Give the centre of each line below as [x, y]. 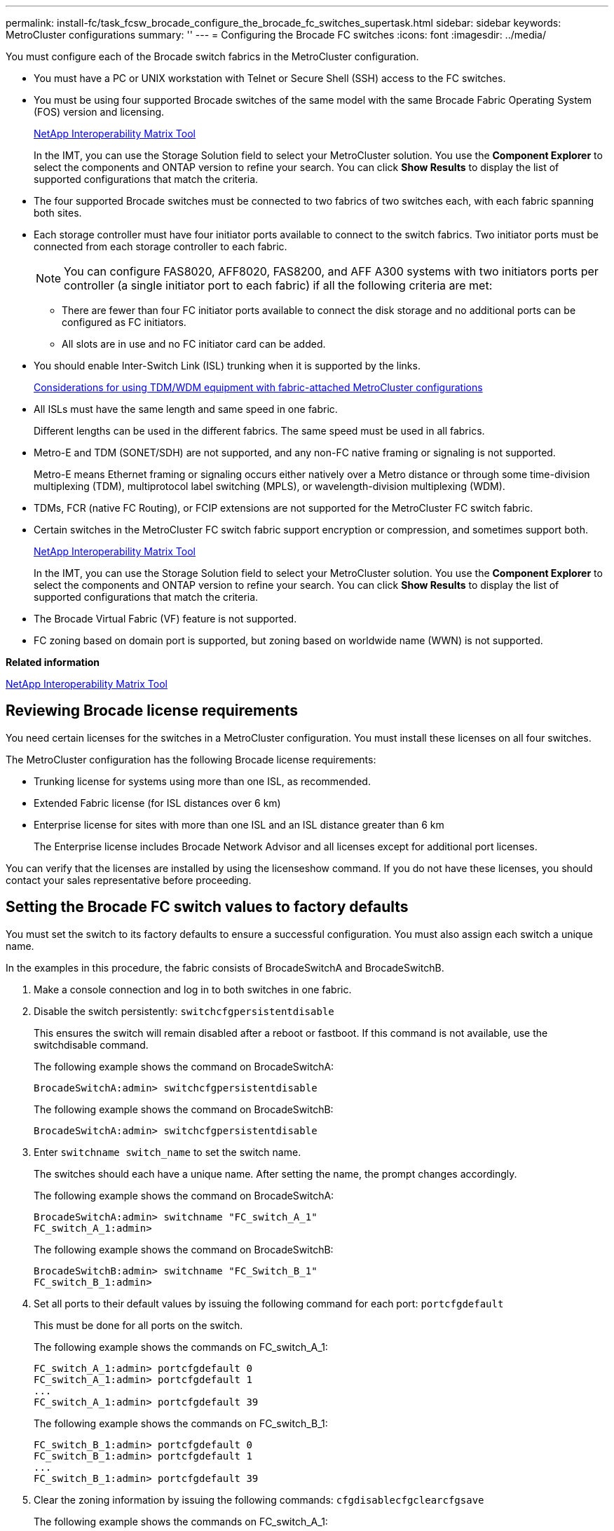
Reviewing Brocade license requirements [152, 711]
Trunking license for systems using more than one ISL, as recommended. [202, 781]
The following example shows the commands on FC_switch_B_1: [181, 1423]
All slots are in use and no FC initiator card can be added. [194, 344]
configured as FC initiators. [124, 322]
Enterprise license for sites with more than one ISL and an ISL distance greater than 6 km [239, 824]
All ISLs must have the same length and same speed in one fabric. [186, 409]
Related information [53, 662]
